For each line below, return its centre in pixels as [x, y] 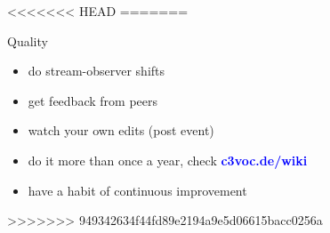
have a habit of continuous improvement [137, 190]
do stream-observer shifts [97, 71]
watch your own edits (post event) [121, 130]
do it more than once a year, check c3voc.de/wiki [168, 160]
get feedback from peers [93, 100]
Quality [28, 40]
